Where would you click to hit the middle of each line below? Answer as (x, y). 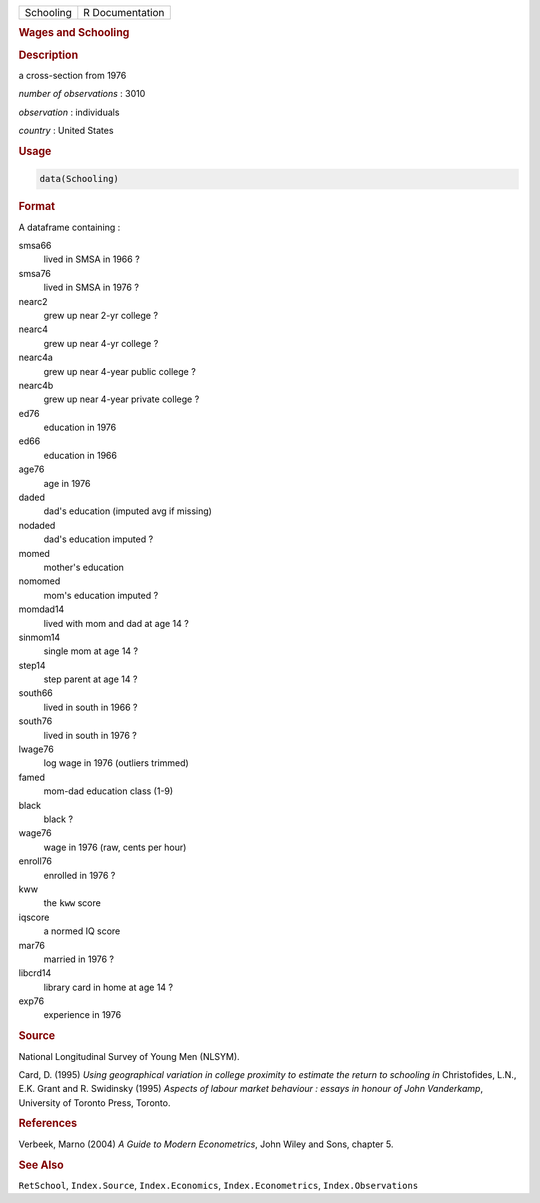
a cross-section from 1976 (72, 75)
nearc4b (36, 385)
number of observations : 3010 (82, 94)
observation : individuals (69, 112)
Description (48, 55)
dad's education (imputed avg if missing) (127, 511)
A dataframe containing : (69, 227)
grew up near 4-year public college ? (120, 371)
